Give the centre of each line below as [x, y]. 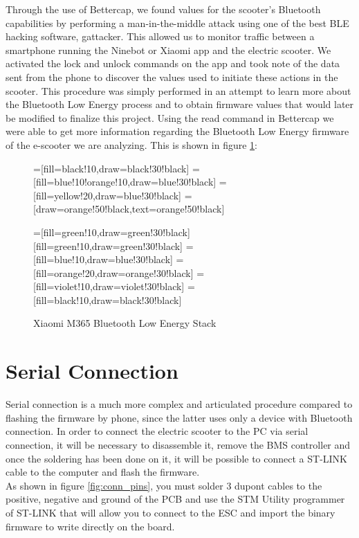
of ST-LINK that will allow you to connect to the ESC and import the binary [171, 512]
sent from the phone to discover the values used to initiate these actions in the [172, 77]
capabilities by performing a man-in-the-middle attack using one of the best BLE [177, 23]
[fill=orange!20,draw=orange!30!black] [113, 272]
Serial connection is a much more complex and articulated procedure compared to [179, 404]
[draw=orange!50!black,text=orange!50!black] [129, 209]
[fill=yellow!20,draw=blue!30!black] [107, 195]
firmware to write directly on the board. [90, 526]
